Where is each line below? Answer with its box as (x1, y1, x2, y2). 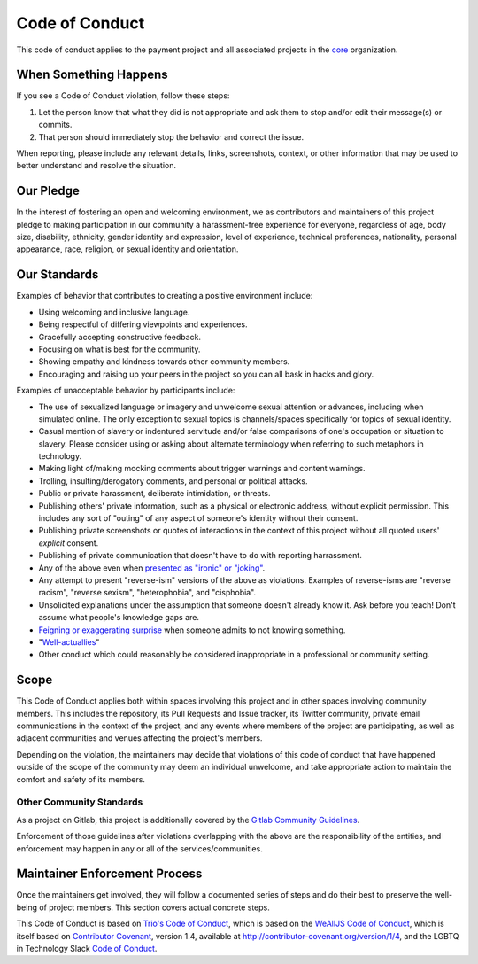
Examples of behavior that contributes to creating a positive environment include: (16, 291, 313, 301)
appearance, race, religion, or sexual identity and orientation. (16, 244, 239, 254)
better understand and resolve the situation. (16, 160, 177, 171)
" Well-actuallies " (38, 636, 100, 647)
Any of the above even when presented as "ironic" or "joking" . (38, 563, 266, 573)
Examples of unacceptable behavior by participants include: (16, 385, 235, 396)
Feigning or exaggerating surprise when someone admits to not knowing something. (38, 625, 346, 635)
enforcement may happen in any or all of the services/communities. (16, 843, 263, 854)
